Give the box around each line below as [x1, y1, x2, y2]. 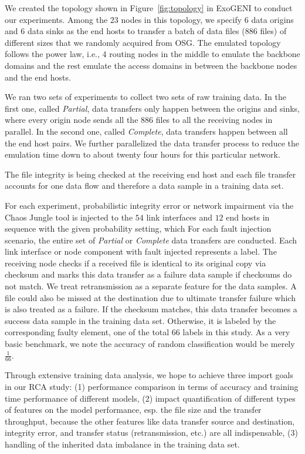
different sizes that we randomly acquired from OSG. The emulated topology [5, 36, 281, 48]
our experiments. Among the [5, 13, 108, 25]
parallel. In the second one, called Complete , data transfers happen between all [5, 125, 288, 137]
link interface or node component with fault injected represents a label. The [5, 245, 277, 258]
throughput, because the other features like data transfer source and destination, [5, 415, 295, 427]
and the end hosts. [5, 71, 71, 83]
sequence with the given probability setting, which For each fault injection [5, 222, 272, 235]
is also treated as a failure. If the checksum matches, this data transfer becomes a [5, 303, 297, 315]
